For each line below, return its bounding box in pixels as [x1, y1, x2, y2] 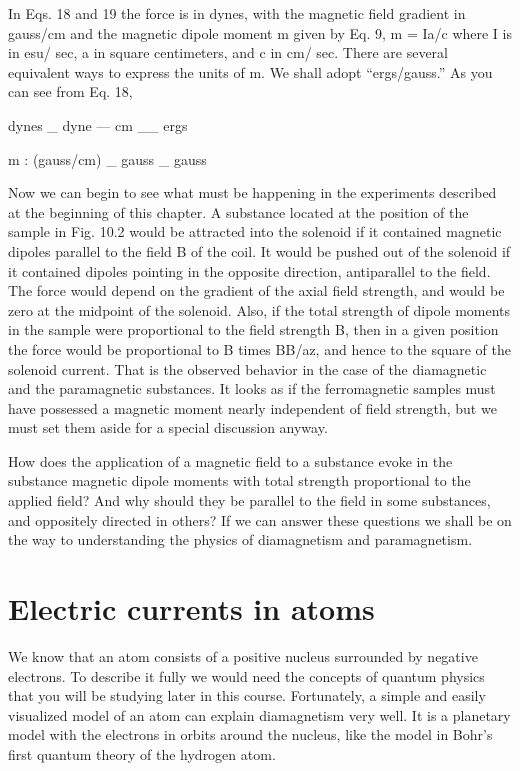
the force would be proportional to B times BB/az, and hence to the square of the [8, 338, 511, 359]
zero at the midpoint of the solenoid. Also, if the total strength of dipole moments [8, 299, 511, 320]
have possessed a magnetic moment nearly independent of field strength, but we [8, 397, 497, 418]
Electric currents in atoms [8, 588, 375, 629]
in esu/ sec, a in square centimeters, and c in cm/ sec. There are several [8, 42, 448, 63]
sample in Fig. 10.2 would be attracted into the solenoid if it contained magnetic [8, 221, 502, 242]
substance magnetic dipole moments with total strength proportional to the [8, 470, 471, 491]
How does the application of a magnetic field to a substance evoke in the [8, 450, 453, 471]
